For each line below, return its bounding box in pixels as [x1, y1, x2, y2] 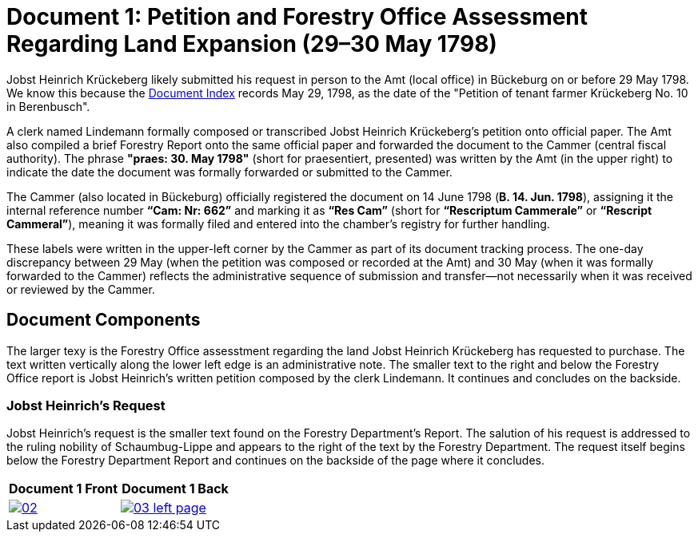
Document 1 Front [9, 481, 118, 497]
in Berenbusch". [6, 99, 90, 113]
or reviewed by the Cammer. [6, 282, 155, 296]
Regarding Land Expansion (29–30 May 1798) [6, 30, 497, 57]
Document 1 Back [122, 481, 229, 497]
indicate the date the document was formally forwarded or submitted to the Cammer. [6, 164, 453, 179]
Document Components [6, 310, 201, 330]
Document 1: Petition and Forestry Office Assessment [6, 3, 588, 30]
